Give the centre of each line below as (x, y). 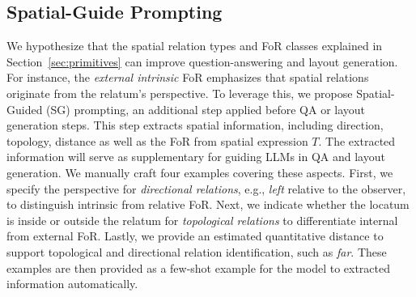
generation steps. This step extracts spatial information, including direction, (195, 125)
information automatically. (72, 284)
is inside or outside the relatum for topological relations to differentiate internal (202, 220)
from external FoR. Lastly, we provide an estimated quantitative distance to (195, 236)
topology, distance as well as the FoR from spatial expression (157, 140)
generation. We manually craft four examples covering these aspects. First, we (200, 172)
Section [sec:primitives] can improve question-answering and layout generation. (202, 61)
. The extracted (357, 140)
